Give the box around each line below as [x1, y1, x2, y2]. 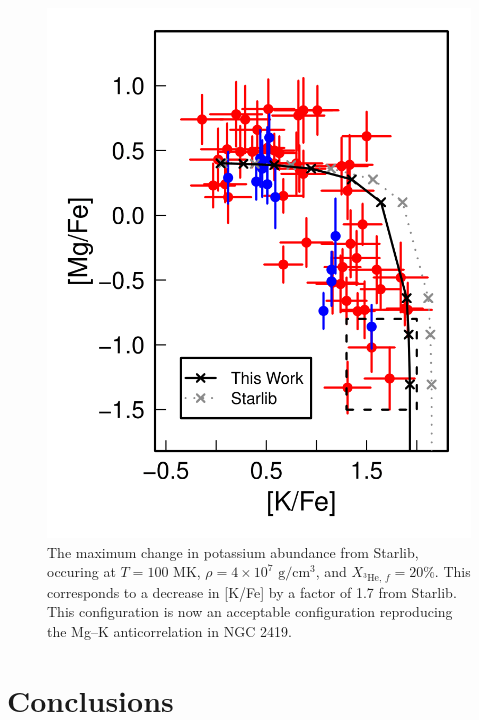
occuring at [47, 561, 116, 582]
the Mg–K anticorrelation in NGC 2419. [47, 620, 292, 641]
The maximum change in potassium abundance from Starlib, [47, 541, 419, 562]
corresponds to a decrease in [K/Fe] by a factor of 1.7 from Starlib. [47, 581, 457, 602]
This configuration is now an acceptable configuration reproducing [47, 601, 453, 622]
